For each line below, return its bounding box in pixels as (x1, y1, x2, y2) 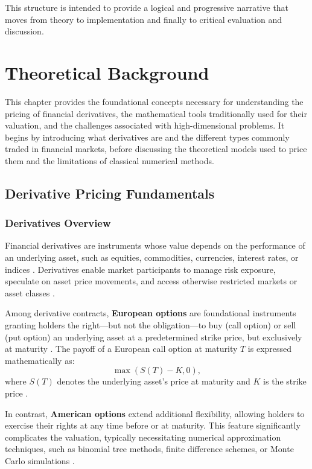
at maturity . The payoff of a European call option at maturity (5, 342, 238, 355)
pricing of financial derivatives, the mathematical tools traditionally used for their (5, 107, 307, 120)
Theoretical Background (5, 60, 209, 85)
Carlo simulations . (5, 454, 75, 467)
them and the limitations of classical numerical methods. (5, 154, 214, 167)
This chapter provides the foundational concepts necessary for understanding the (5, 95, 304, 107)
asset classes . (5, 286, 55, 299)
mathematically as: (5, 354, 75, 366)
